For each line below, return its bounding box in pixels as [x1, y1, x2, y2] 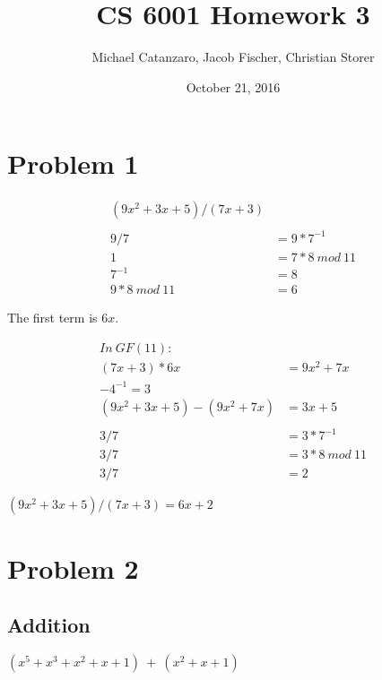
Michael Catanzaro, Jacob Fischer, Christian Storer [91, 47, 375, 66]
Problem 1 [7, 145, 139, 182]
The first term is [7, 308, 98, 327]
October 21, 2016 [186, 77, 281, 96]
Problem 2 [7, 549, 139, 586]
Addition [7, 611, 91, 639]
